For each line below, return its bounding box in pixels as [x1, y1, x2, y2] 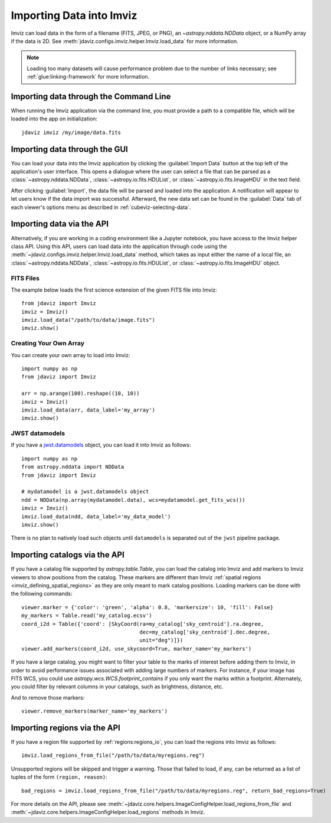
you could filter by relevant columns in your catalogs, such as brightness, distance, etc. [11, 683, 224, 690]
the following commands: [11, 590, 73, 597]
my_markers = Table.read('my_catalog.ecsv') [21, 612, 153, 619]
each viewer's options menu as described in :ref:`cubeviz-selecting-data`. [11, 204, 191, 211]
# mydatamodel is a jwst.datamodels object [21, 488, 149, 495]
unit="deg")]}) [139, 637, 183, 644]
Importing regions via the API [11, 723, 120, 733]
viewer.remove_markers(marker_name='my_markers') [21, 708, 168, 714]
